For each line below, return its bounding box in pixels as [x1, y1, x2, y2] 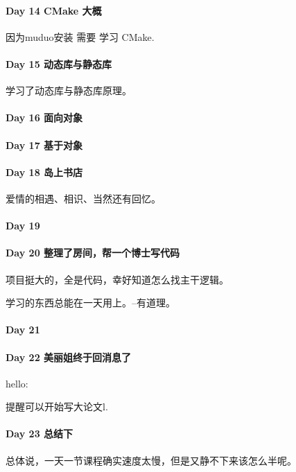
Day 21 [6, 322, 40, 337]
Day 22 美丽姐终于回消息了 [6, 349, 132, 364]
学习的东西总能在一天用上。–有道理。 [6, 295, 175, 310]
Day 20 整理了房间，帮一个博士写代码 [6, 245, 180, 260]
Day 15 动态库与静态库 [6, 56, 112, 71]
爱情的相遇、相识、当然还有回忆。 [6, 191, 161, 205]
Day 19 [6, 218, 40, 233]
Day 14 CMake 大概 [6, 3, 102, 17]
